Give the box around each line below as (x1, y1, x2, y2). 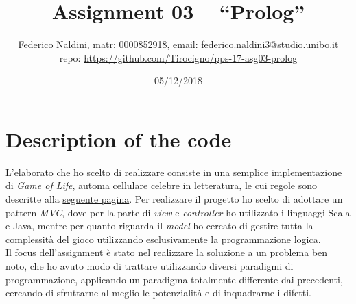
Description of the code (5, 125, 232, 153)
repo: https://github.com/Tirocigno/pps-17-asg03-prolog (59, 50, 298, 64)
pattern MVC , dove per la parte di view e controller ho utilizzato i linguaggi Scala (5, 205, 351, 219)
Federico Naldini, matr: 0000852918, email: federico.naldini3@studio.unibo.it (18, 37, 339, 51)
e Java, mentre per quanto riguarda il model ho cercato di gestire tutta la (5, 218, 313, 233)
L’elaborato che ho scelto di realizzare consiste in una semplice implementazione (5, 164, 342, 179)
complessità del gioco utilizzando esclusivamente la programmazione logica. (5, 231, 321, 246)
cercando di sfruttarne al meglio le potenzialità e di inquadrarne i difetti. (5, 286, 311, 300)
